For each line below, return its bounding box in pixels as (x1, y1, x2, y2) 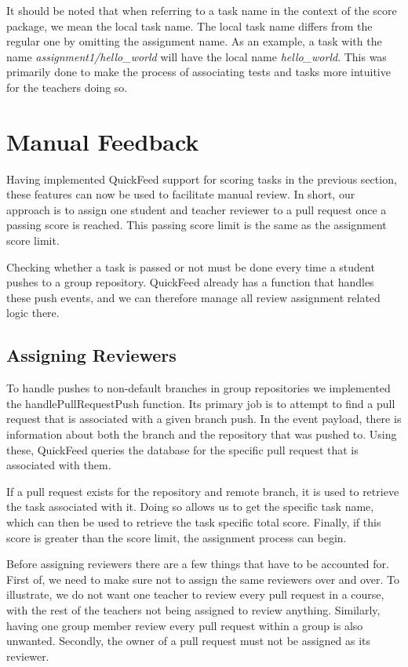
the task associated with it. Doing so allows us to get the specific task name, (6, 498, 374, 515)
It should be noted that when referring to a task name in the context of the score (6, 2, 397, 18)
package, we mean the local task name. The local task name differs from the (6, 17, 373, 34)
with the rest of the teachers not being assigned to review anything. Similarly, (6, 601, 381, 618)
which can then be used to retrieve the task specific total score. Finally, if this (6, 513, 381, 530)
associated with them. (6, 457, 111, 473)
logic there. (6, 304, 60, 321)
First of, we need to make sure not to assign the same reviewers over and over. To (6, 570, 399, 587)
